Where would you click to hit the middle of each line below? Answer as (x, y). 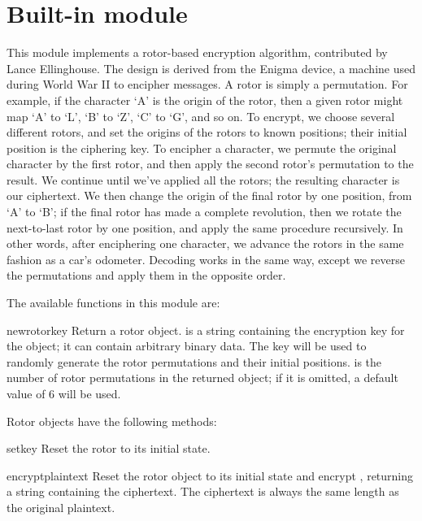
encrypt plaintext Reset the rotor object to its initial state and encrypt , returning (210, 475)
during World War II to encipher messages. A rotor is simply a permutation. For (207, 84)
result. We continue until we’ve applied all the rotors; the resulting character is (203, 179)
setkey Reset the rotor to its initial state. (109, 448)
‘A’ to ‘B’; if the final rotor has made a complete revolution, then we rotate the (204, 212)
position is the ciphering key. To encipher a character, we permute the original (202, 148)
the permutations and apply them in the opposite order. (146, 275)
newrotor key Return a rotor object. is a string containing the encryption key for (206, 330)
